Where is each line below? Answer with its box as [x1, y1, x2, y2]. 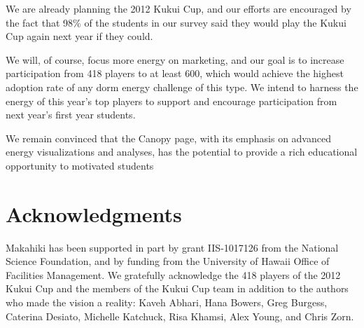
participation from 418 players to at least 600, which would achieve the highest [6, 66, 344, 81]
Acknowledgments [6, 199, 182, 228]
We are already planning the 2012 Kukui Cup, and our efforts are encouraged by [6, 1, 351, 15]
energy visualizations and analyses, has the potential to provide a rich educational [6, 144, 358, 159]
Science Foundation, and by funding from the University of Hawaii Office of [6, 254, 330, 268]
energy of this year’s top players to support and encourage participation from [6, 93, 337, 108]
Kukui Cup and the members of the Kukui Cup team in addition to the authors [6, 281, 349, 296]
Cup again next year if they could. [6, 29, 153, 43]
